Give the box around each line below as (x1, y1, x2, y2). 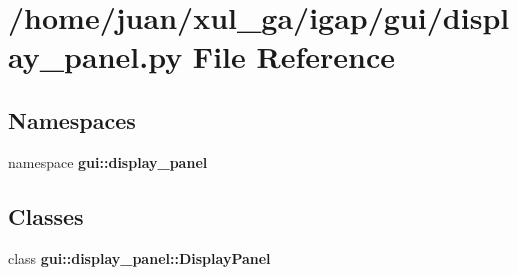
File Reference (192, 36, 395, 77)
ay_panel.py (8, 36, 183, 77)
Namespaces (8, 104, 136, 135)
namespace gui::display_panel (8, 151, 208, 172)
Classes (8, 200, 84, 231)
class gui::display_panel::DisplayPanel (8, 247, 271, 268)
